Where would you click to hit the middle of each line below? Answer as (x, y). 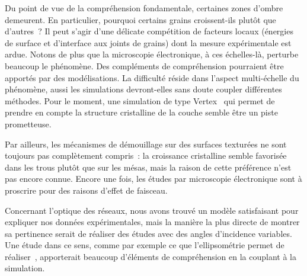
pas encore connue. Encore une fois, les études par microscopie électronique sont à (153, 179)
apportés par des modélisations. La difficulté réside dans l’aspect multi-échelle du (152, 77)
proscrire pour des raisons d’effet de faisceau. (86, 190)
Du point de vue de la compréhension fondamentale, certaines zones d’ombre (144, 8)
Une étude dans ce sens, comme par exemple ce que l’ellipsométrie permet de (145, 245)
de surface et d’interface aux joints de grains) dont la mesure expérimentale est (148, 42)
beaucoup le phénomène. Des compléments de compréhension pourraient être (144, 65)
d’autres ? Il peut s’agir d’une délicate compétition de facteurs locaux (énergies (149, 31)
